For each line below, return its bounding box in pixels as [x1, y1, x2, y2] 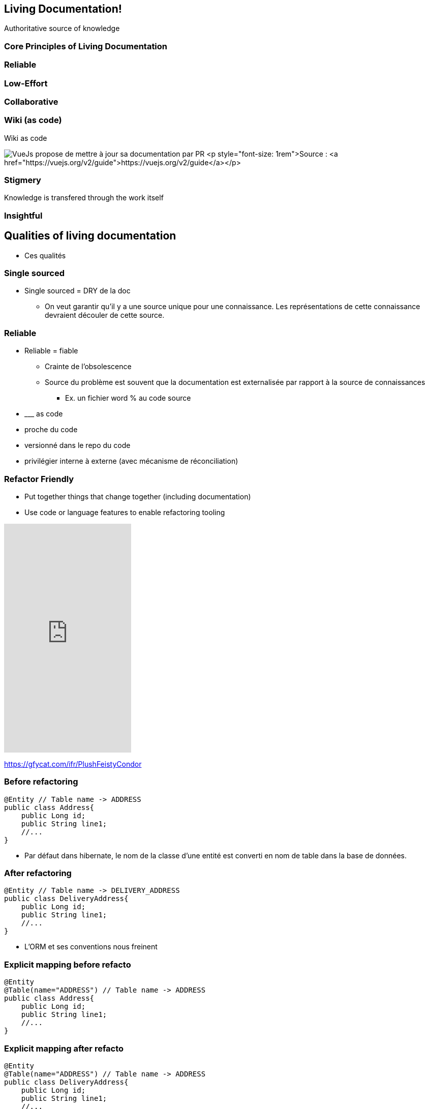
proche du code [24, 425, 78, 434]
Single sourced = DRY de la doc [24, 286, 131, 295]
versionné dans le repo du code [24, 441, 131, 450]
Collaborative [4, 96, 58, 107]
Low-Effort [4, 78, 48, 88]
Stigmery [4, 175, 41, 186]
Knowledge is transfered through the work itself [4, 193, 164, 202]
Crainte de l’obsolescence [45, 362, 132, 371]
